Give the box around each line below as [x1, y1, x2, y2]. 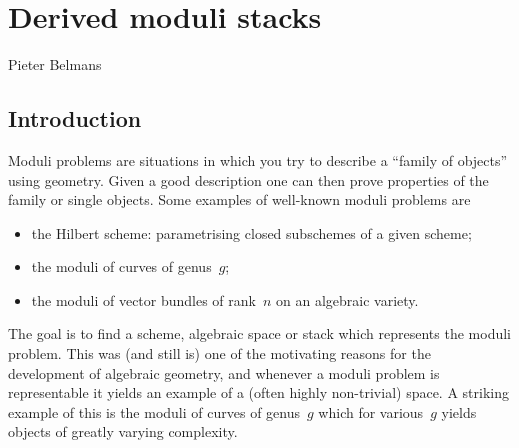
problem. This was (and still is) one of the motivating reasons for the [8, 343, 431, 364]
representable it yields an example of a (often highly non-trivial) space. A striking [8, 382, 509, 403]
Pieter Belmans [8, 54, 102, 75]
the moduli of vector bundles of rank [31, 289, 256, 310]
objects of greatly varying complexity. [8, 421, 238, 442]
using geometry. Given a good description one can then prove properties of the [8, 169, 489, 190]
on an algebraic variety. [276, 289, 419, 310]
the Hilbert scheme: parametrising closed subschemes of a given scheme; [31, 222, 472, 243]
